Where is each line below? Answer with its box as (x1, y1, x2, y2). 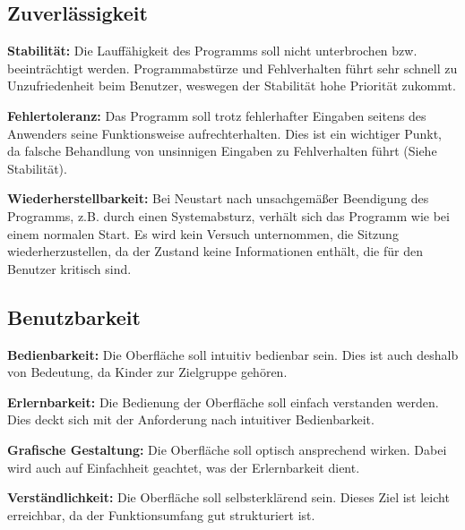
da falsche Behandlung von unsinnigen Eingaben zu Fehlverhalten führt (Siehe (7, 141, 437, 160)
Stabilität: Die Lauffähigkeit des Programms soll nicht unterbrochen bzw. (7, 41, 418, 60)
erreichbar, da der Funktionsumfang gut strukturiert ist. (7, 505, 315, 524)
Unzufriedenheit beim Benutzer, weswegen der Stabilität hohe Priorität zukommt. (7, 76, 456, 95)
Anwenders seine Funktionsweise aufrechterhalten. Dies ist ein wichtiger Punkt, (7, 124, 442, 142)
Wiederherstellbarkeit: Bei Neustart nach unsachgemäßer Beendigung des (7, 189, 429, 208)
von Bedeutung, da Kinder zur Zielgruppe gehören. (7, 363, 288, 381)
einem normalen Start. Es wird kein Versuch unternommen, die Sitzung (7, 224, 399, 243)
